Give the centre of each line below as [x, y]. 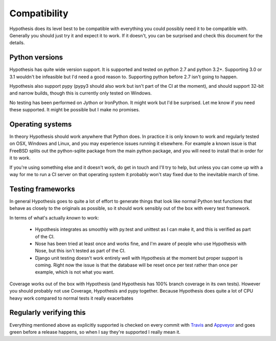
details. [17, 43]
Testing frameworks [42, 189]
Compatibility [39, 13]
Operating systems [41, 124]
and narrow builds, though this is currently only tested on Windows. [80, 93]
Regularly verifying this [48, 313]
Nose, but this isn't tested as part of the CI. [80, 251]
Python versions [36, 57]
